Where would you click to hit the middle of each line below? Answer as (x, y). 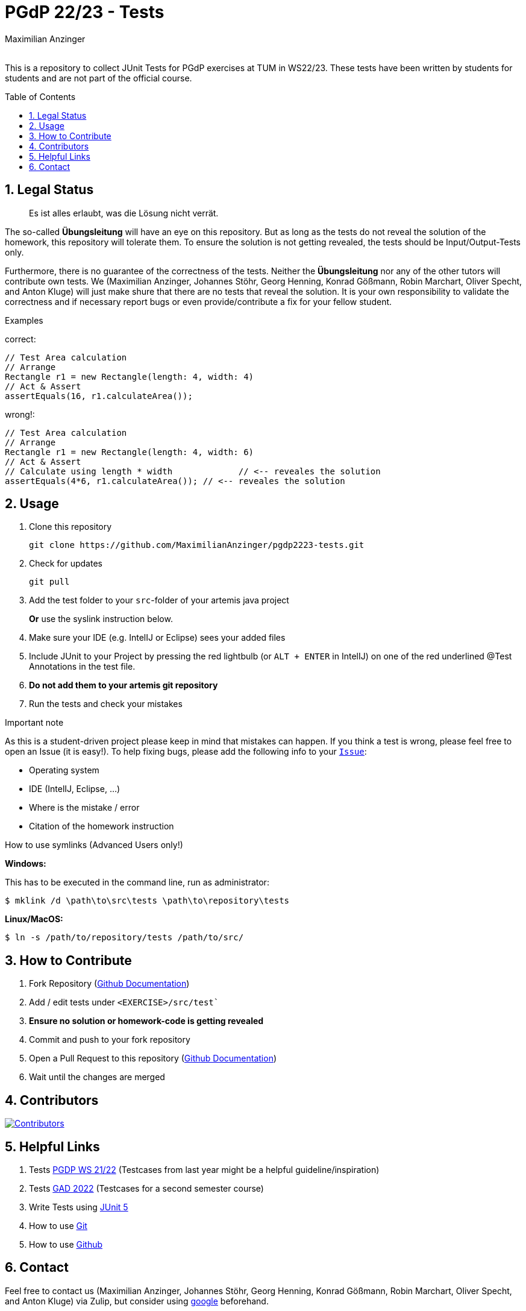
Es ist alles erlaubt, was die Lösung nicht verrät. (124, 213)
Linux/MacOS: (34, 919)
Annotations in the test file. (82, 667)
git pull (49, 582)
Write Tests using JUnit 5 (79, 1207)
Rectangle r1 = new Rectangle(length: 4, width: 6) (130, 452)
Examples (24, 320)
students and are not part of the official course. (99, 78)
